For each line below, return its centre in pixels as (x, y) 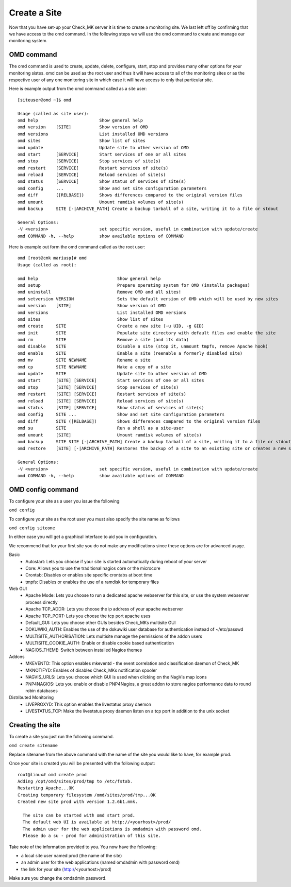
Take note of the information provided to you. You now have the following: (83, 847)
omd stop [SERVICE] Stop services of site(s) (89, 161)
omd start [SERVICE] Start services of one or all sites (102, 154)
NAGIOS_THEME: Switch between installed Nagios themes (84, 650)
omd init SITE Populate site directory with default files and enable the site (147, 333)
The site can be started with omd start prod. (79, 815)
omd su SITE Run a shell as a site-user (101, 428)
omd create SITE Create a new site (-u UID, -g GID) (111, 326)
